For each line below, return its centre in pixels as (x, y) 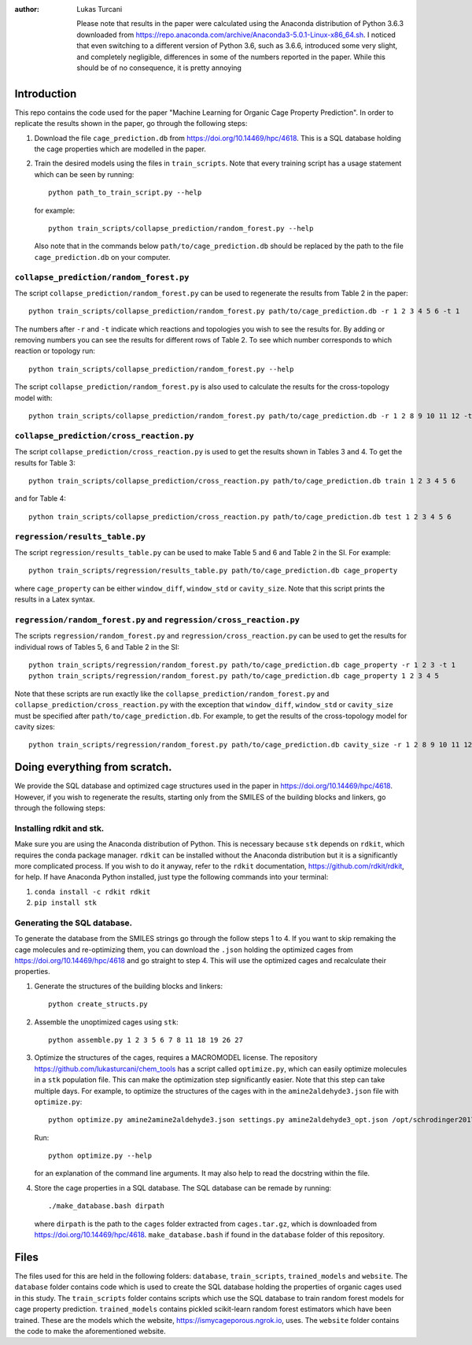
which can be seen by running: (84, 174)
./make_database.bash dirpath (107, 1206)
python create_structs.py (98, 1004)
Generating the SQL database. (74, 923)
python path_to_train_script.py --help (125, 193)
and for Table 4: (41, 498)
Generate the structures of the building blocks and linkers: (129, 986)
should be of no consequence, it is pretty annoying (159, 68)
